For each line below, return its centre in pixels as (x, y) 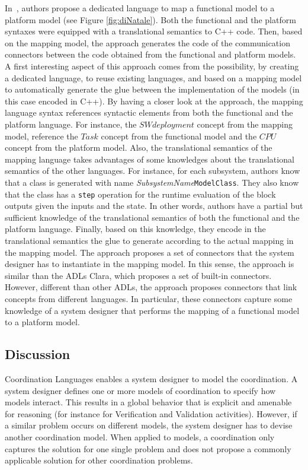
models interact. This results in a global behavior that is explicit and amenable (148, 402)
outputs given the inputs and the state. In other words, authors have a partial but (154, 206)
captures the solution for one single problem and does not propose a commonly (148, 448)
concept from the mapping (245, 124)
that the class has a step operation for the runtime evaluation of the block (140, 194)
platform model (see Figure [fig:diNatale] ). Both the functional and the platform (150, 19)
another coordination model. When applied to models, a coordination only (140, 436)
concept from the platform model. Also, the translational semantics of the (139, 147)
